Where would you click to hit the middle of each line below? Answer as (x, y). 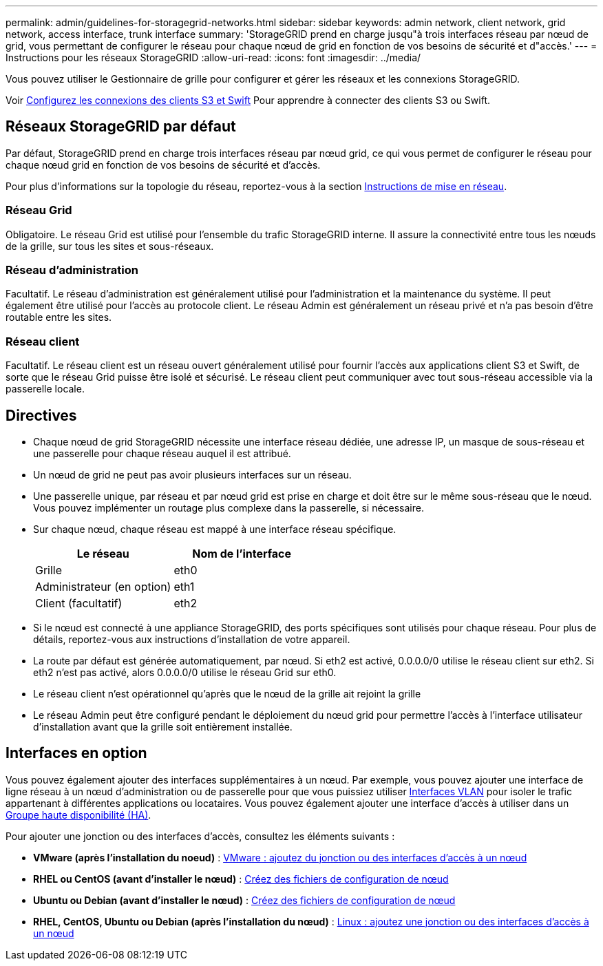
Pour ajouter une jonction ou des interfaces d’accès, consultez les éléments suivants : (200, 836)
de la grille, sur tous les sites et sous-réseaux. (110, 246)
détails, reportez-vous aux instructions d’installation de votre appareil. (192, 639)
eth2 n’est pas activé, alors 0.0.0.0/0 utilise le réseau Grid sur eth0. (185, 672)
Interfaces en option (76, 753)
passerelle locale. (45, 389)
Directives (41, 415)
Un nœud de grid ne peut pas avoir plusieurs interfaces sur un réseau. (192, 474)
